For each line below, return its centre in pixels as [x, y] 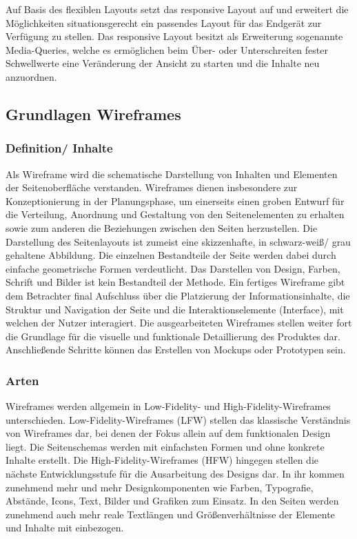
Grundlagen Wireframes [93, 114]
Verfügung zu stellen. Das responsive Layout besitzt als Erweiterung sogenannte [174, 36]
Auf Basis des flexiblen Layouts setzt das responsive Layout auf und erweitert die [177, 9]
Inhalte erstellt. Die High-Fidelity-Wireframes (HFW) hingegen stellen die [162, 460]
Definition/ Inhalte [59, 148]
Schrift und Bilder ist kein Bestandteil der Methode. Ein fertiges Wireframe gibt [175, 282]
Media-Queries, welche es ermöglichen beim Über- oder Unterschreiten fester [167, 49]
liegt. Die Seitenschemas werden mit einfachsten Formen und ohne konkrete [165, 446]
